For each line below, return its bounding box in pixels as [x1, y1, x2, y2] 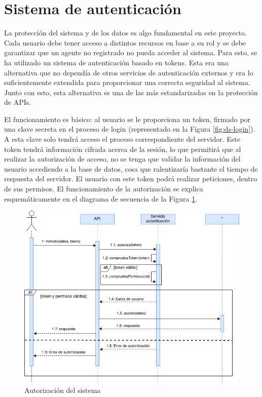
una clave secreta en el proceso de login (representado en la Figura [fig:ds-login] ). [4, 124, 255, 134]
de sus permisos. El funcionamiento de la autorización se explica [4, 183, 203, 194]
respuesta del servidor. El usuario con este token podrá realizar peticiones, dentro [4, 173, 257, 184]
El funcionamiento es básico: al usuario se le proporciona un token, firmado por [4, 113, 251, 124]
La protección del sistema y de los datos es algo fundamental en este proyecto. [4, 27, 247, 38]
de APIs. [4, 97, 31, 107]
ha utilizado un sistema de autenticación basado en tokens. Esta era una [4, 57, 229, 67]
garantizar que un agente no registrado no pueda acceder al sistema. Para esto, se [4, 47, 257, 58]
